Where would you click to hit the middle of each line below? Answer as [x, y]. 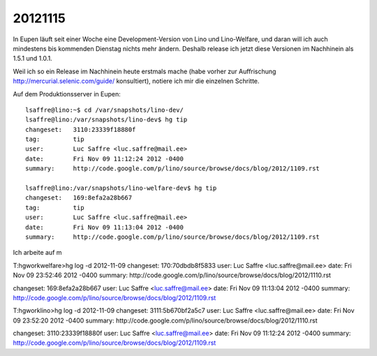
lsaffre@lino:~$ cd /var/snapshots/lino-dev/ [105, 110]
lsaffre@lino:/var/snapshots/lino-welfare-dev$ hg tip [121, 188]
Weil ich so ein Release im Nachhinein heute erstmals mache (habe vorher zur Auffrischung [145, 71]
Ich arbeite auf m [37, 253]
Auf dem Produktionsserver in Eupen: [67, 94]
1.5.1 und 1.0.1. [32, 59]
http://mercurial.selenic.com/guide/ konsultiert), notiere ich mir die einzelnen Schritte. [136, 81]
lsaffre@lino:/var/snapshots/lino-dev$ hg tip [106, 120]
